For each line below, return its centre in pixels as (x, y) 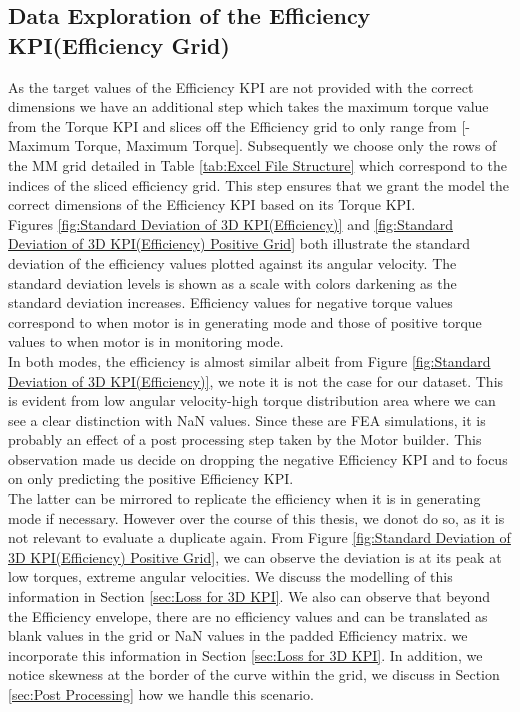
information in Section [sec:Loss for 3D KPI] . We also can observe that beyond (249, 596)
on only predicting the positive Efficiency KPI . (151, 478)
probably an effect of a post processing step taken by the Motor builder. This (245, 439)
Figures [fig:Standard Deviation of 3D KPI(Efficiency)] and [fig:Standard (231, 223)
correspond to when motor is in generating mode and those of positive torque (245, 321)
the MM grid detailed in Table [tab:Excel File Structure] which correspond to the (257, 164)
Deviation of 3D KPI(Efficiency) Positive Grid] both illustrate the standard (239, 243)
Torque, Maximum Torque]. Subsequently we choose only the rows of (285, 145)
